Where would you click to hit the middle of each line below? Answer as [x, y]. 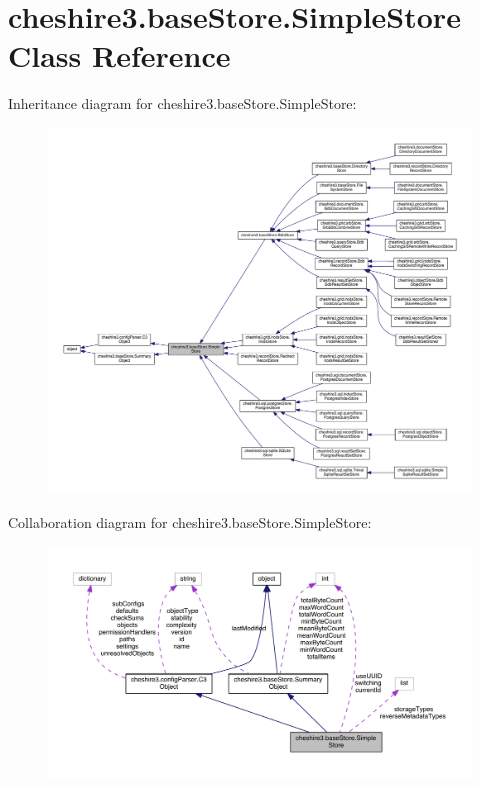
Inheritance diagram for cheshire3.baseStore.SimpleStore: [182, 103]
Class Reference [119, 55]
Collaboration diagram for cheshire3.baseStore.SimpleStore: [190, 521]
